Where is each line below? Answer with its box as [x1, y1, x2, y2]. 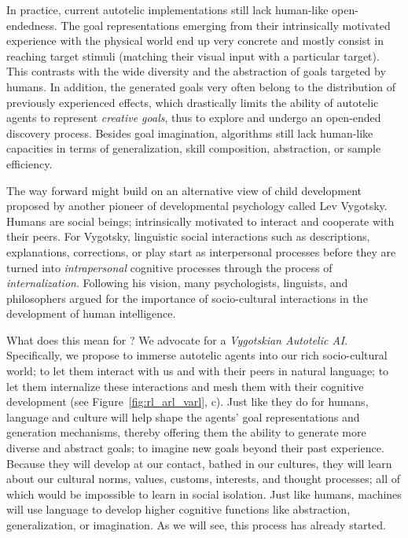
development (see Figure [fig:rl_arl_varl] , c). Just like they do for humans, [6, 393, 369, 410]
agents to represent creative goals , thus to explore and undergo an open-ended [6, 109, 381, 126]
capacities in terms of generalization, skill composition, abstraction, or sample [6, 140, 381, 157]
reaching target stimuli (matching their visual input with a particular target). [6, 47, 380, 64]
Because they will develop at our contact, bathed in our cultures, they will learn [6, 455, 392, 471]
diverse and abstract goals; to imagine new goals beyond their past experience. [6, 440, 384, 456]
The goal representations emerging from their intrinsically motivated [61, 17, 391, 33]
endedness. [6, 17, 57, 33]
